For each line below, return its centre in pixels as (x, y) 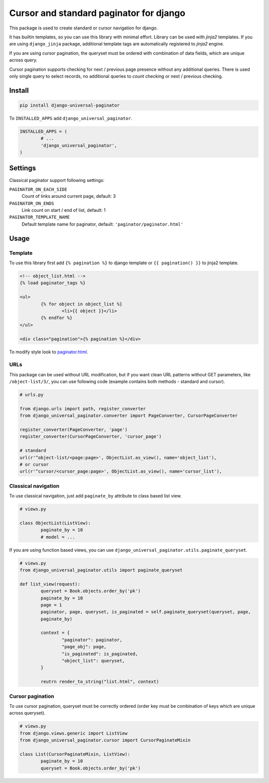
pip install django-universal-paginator (69, 105)
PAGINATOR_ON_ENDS (32, 203)
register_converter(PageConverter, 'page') (74, 429)
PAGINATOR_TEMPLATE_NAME (39, 217)
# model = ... (58, 537)
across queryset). (27, 713)
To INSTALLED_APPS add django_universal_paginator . (71, 118)
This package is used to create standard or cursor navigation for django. (83, 28)
